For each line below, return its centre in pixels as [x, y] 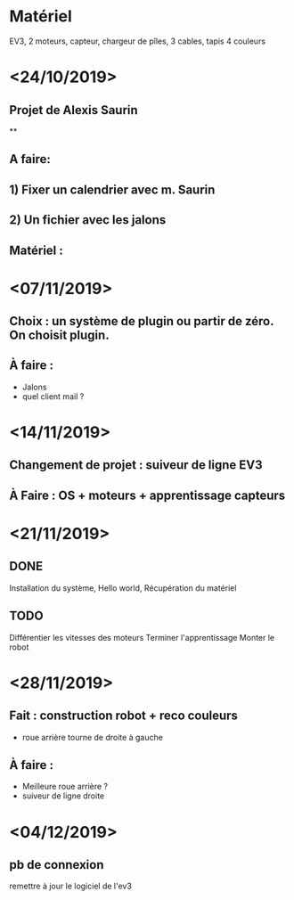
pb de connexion [57, 865]
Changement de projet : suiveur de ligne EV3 [136, 465]
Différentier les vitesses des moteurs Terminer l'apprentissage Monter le [142, 637]
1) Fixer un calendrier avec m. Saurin [112, 189]
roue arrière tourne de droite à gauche [92, 737]
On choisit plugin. [59, 335]
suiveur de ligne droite [63, 796]
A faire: [30, 159]
